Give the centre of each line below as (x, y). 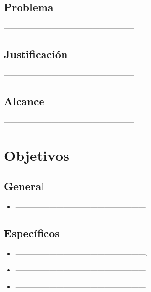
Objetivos (37, 155)
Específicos (32, 233)
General (24, 186)
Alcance (24, 101)
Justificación (36, 54)
